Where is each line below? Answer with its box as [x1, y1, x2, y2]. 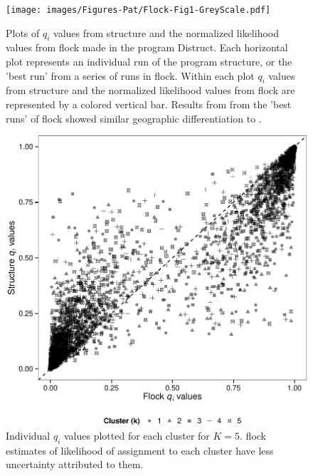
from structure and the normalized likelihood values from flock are [6, 83, 295, 98]
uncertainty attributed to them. [6, 457, 144, 472]
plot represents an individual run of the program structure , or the [6, 54, 292, 69]
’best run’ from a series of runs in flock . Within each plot [6, 68, 255, 83]
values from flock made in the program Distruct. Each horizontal [6, 40, 288, 55]
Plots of [6, 25, 40, 40]
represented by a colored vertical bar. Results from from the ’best [6, 97, 292, 112]
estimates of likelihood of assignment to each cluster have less [6, 443, 274, 457]
